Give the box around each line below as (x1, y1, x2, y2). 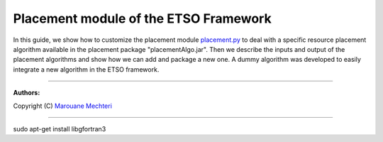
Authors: (13, 89, 40, 97)
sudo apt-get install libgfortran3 (13, 124, 106, 133)
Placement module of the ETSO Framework (13, 11, 272, 26)
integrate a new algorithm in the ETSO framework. (13, 65, 160, 74)
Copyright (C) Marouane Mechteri (13, 102, 113, 110)
